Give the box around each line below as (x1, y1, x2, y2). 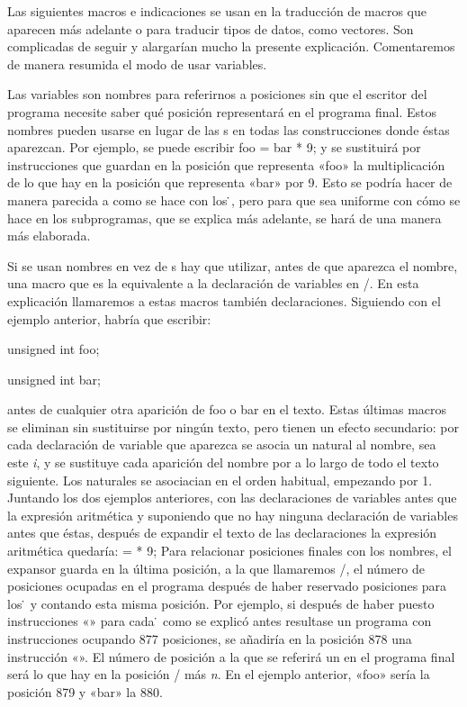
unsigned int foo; (7, 340, 100, 358)
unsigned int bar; (7, 369, 101, 388)
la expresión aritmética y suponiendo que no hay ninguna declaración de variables (7, 505, 458, 524)
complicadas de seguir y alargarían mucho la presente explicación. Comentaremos (7, 37, 455, 56)
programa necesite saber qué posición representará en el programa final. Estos (7, 102, 436, 121)
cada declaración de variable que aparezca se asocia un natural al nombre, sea (7, 435, 436, 454)
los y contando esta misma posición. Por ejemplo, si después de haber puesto (7, 594, 435, 612)
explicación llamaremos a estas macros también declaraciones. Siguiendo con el (7, 291, 441, 310)
